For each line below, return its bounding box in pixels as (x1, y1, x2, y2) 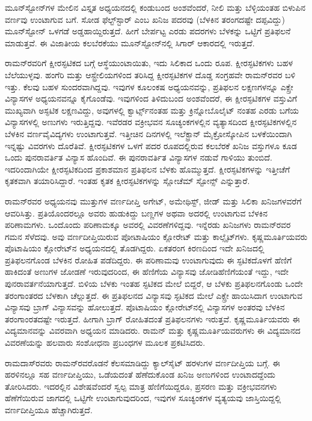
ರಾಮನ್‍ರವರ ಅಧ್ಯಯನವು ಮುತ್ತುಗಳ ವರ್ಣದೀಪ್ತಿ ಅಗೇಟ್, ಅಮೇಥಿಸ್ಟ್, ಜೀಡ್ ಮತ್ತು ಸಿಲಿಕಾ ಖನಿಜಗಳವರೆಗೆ (5, 194, 302, 207)
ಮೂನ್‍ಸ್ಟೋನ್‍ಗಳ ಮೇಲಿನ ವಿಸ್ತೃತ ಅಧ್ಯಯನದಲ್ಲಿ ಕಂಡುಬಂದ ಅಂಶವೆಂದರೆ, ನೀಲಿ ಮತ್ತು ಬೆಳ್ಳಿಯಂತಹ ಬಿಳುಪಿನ (5, 1, 306, 13)
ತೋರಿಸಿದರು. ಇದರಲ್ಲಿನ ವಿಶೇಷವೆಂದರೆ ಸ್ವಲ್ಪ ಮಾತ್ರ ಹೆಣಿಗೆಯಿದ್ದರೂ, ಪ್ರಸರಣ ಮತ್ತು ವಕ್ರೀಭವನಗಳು (5, 380, 277, 392)
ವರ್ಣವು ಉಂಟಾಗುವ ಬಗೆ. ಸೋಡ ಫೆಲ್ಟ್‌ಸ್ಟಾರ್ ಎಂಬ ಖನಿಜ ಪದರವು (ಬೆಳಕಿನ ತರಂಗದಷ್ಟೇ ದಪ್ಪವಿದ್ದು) (5, 13, 285, 25)
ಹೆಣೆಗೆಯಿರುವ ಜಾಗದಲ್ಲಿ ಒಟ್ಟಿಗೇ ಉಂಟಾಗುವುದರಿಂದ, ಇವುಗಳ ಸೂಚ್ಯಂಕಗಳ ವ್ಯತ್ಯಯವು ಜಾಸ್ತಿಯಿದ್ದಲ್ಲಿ (5, 392, 281, 404)
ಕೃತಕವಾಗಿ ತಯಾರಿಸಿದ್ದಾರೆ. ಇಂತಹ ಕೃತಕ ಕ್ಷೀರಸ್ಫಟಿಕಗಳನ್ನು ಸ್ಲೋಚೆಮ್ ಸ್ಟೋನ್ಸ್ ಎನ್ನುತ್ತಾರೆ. (5, 174, 250, 187)
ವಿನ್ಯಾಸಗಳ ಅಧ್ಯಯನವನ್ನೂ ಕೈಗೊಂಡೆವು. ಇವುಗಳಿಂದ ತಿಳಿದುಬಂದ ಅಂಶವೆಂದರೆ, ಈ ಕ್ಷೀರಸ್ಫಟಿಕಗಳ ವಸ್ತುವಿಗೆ (5, 92, 298, 105)
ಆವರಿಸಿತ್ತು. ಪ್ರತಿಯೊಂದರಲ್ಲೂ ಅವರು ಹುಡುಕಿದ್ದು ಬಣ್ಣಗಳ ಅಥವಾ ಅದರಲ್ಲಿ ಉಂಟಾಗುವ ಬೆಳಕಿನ (5, 206, 268, 219)
